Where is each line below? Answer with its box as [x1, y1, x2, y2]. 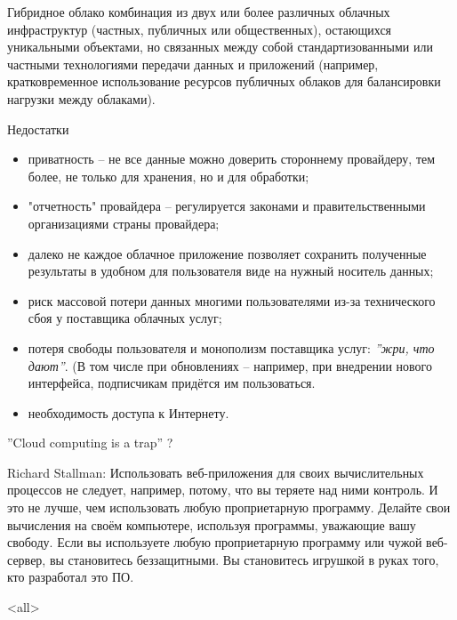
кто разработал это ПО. [7, 568, 134, 586]
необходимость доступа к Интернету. [28, 403, 229, 422]
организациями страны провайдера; [28, 213, 220, 232]
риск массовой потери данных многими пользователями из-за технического [28, 291, 436, 310]
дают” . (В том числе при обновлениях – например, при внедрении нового [28, 356, 432, 374]
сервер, [7, 550, 46, 568]
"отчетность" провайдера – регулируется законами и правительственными [28, 197, 426, 215]
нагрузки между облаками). [7, 89, 156, 108]
